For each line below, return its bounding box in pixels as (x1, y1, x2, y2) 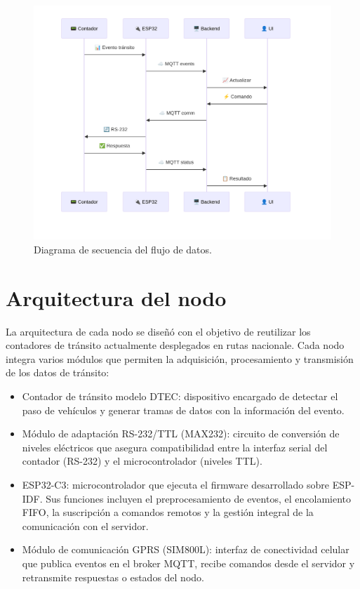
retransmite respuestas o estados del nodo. (22, 569, 204, 584)
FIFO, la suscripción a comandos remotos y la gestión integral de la (22, 505, 314, 519)
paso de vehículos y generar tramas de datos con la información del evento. (22, 402, 345, 417)
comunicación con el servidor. (22, 518, 149, 533)
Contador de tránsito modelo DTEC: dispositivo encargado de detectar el (22, 389, 338, 403)
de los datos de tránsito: (6, 365, 109, 380)
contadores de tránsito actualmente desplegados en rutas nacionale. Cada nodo (6, 338, 345, 352)
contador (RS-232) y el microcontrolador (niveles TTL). (22, 454, 262, 468)
